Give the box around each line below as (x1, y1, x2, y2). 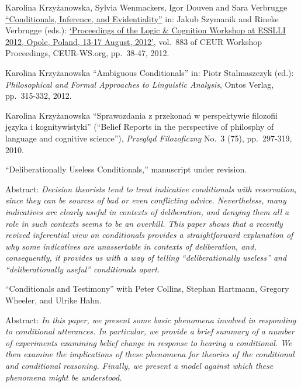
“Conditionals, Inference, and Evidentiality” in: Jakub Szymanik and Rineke (5, 12, 279, 25)
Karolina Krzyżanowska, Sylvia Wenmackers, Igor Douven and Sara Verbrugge (5, 1, 288, 13)
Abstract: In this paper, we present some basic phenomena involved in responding (5, 313, 296, 326)
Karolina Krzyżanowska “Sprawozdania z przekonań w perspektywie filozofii (5, 109, 278, 121)
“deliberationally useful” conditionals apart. (5, 262, 160, 275)
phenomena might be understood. (5, 371, 122, 383)
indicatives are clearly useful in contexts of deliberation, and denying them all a (5, 205, 289, 217)
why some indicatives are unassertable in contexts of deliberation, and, (5, 240, 257, 252)
